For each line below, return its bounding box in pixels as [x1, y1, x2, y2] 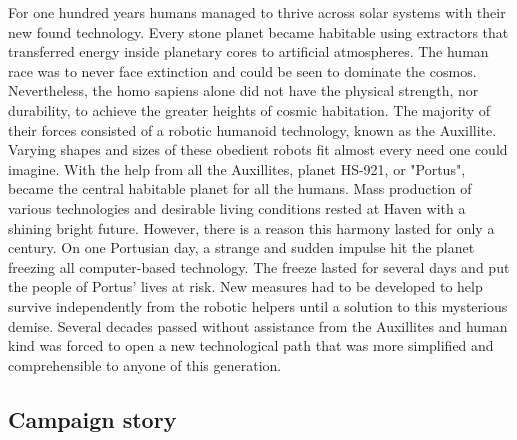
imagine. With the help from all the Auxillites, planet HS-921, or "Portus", [8, 158, 466, 179]
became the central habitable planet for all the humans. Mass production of [8, 178, 472, 199]
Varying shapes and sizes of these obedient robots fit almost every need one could [8, 139, 508, 160]
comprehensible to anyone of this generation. [8, 354, 282, 375]
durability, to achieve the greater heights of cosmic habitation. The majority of [8, 99, 491, 120]
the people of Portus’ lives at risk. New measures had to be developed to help [8, 276, 483, 297]
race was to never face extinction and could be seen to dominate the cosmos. [8, 60, 477, 81]
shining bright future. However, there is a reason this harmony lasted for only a [8, 217, 495, 238]
